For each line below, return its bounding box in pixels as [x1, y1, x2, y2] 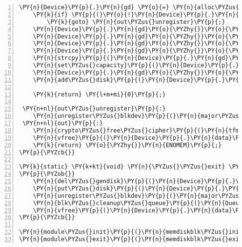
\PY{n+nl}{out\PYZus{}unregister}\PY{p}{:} [22, 105, 166, 113]
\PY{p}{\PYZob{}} [19, 171, 75, 178]
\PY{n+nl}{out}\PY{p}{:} [22, 120, 103, 127]
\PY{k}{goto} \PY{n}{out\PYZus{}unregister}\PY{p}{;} [47, 18, 225, 25]
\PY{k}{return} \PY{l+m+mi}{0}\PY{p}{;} [33, 91, 166, 98]
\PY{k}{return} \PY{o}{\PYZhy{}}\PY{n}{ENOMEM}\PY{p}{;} [33, 141, 222, 149]
